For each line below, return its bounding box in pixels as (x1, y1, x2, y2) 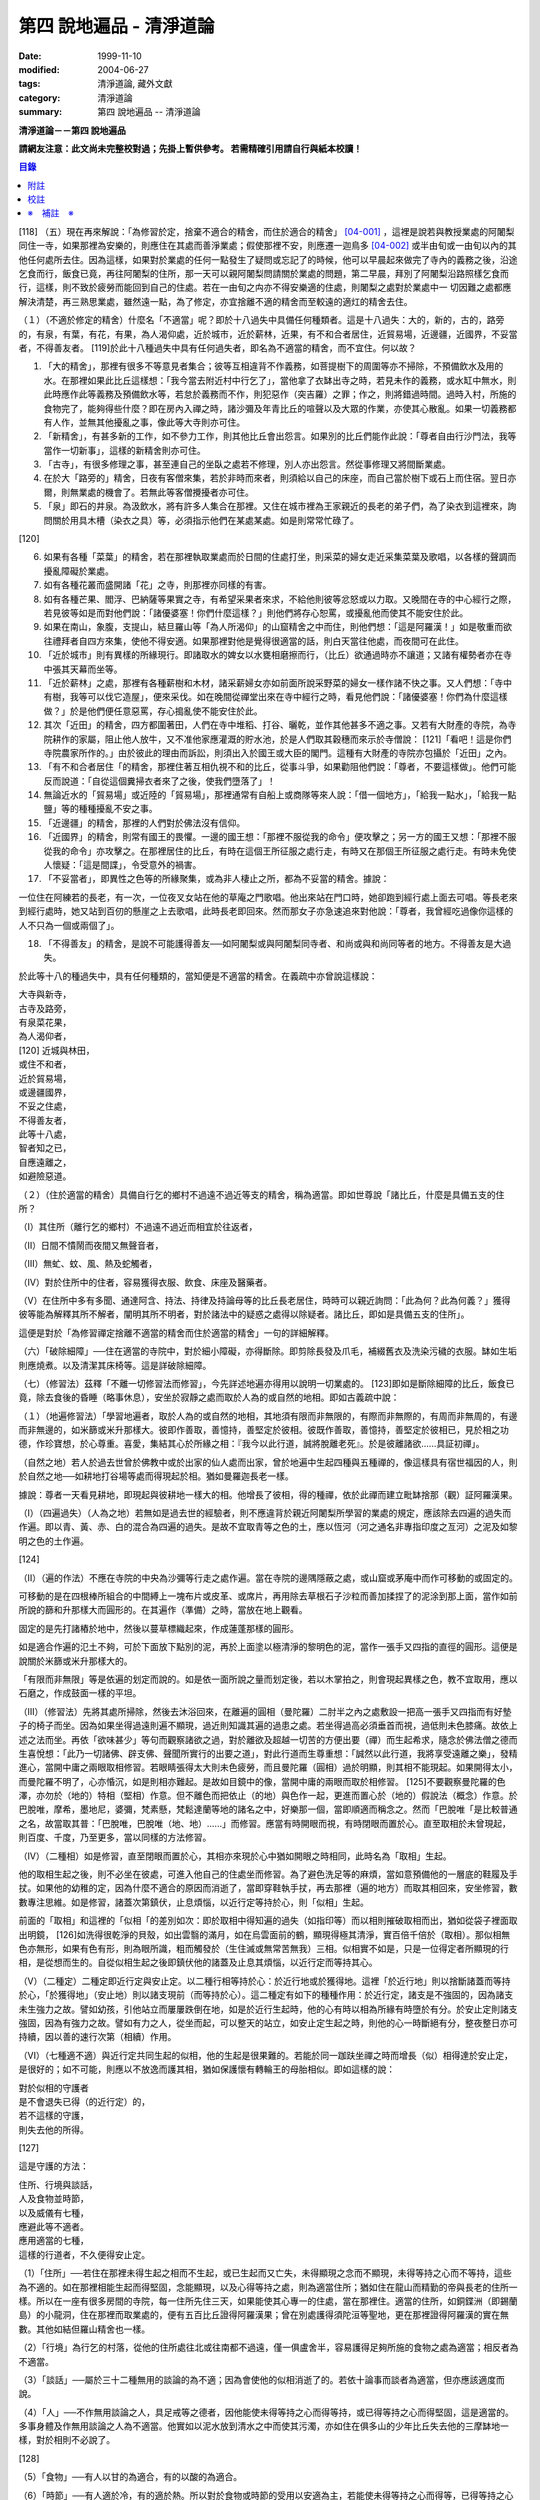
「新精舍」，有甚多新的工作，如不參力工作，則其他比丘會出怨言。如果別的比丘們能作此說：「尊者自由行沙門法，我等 (43, 430, 517, 442)
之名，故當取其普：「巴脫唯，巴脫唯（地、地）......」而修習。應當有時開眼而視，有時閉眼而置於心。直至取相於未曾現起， (18, 1817, 512, 1829)
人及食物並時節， (18, 2193, 89, 2205)
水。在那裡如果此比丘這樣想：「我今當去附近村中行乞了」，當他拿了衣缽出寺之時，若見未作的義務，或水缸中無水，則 (43, 374, 517, 386)
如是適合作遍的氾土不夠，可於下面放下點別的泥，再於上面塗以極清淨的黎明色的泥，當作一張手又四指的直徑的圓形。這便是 (18, 1641, 518, 1653)
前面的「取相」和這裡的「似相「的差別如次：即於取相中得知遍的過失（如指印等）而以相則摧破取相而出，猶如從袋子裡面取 (18, 1915, 518, 1927)
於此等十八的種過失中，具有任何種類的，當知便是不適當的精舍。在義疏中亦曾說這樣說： (18, 970, 378, 982)
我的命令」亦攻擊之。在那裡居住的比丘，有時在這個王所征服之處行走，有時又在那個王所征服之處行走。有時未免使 (51, 845, 517, 857)
